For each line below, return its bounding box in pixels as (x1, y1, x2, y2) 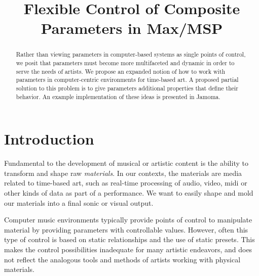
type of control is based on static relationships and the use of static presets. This (4, 234, 255, 245)
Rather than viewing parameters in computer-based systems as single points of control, (16, 50, 246, 59)
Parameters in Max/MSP (41, 18, 223, 38)
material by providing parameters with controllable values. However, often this (4, 224, 248, 235)
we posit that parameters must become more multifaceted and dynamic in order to (16, 59, 235, 67)
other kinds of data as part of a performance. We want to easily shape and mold (4, 188, 253, 198)
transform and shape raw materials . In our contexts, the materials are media (4, 167, 242, 178)
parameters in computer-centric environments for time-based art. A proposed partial (16, 75, 239, 84)
